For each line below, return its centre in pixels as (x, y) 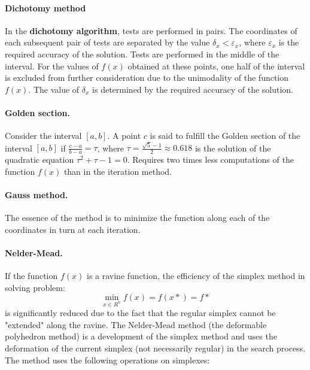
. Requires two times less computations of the (210, 160)
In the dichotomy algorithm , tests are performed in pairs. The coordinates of (151, 30)
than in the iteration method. (118, 171)
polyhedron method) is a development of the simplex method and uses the (141, 336)
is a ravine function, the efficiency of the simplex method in (196, 276)
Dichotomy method (45, 7)
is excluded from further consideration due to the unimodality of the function (147, 78)
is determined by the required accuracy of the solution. (193, 89)
